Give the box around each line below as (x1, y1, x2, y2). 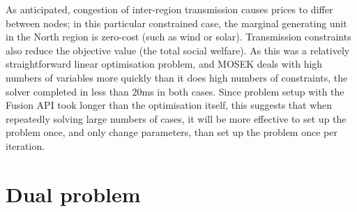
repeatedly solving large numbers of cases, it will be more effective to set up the (6, 111, 347, 126)
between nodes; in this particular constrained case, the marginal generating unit (6, 15, 347, 30)
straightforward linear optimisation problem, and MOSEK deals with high (6, 56, 323, 71)
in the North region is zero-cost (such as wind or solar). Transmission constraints (6, 29, 351, 44)
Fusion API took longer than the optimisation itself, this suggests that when (6, 98, 333, 112)
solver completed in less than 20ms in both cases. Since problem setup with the (6, 84, 344, 98)
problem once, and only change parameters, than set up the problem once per (6, 125, 337, 139)
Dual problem (6, 179, 141, 208)
